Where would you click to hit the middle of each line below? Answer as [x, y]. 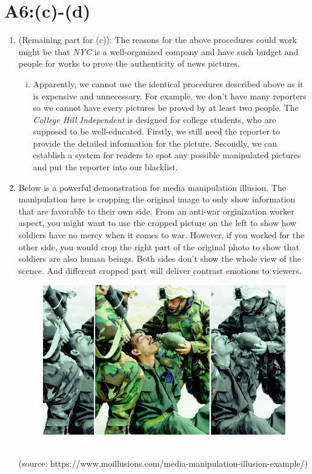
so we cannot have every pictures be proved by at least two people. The [166, 108]
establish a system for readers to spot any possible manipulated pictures [167, 155]
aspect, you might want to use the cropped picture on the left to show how [158, 223]
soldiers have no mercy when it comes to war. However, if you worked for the [161, 235]
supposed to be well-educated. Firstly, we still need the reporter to [157, 131]
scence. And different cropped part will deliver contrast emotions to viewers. [160, 270]
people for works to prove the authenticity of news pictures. [129, 63]
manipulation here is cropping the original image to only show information [157, 199]
